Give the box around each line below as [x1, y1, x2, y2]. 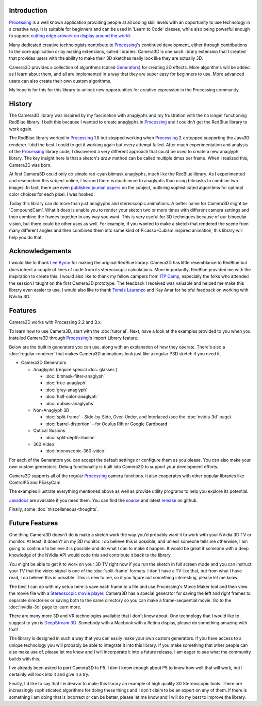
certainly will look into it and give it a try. [9, 672, 90, 677]
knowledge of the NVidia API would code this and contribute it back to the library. [9, 552, 172, 558]
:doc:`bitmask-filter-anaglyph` [45, 373, 105, 379]
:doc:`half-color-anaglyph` [45, 394, 98, 399]
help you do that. [9, 234, 43, 240]
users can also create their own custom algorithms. [9, 78, 112, 84]
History [9, 100, 33, 108]
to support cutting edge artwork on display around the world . [9, 33, 131, 39]
